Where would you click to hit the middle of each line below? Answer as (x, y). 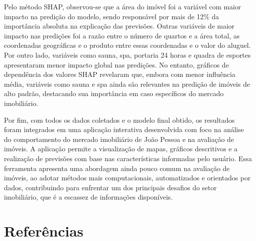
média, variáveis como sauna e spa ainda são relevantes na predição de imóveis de (127, 84)
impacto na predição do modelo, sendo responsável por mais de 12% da (111, 16)
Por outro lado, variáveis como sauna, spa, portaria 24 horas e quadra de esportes (128, 54)
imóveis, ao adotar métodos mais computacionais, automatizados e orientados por (127, 178)
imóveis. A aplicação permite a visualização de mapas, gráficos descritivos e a (121, 149)
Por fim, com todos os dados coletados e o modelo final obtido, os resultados (119, 120)
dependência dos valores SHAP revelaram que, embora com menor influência (120, 74)
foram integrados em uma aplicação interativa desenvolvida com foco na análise (124, 129)
